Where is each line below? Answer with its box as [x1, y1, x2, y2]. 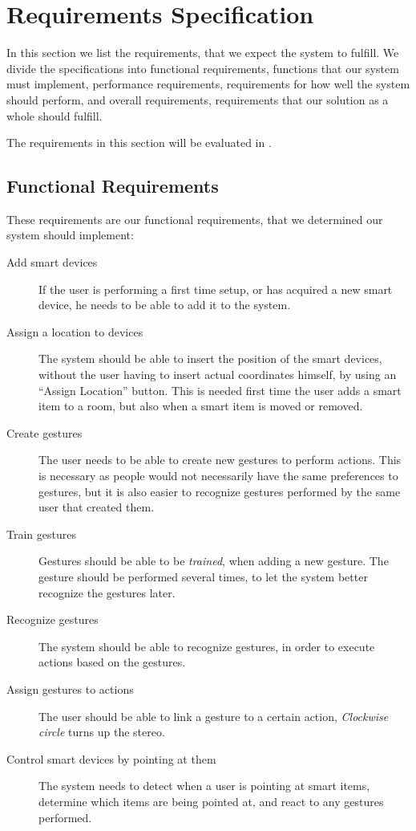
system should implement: [6, 226, 134, 243]
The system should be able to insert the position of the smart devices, [38, 350, 382, 367]
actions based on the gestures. [38, 654, 186, 670]
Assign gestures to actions [6, 680, 134, 697]
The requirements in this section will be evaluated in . [6, 134, 272, 151]
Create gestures [6, 424, 83, 441]
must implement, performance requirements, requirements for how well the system [6, 75, 410, 92]
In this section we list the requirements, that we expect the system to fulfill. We [6, 44, 399, 61]
